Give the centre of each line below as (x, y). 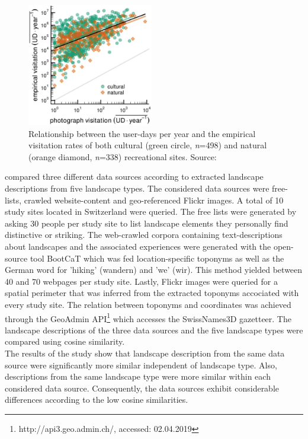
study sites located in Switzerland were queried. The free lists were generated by (151, 211)
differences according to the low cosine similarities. (97, 400)
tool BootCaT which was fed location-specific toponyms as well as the (157, 258)
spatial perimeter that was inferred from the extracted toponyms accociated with (152, 293)
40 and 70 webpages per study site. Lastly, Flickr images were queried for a (141, 281)
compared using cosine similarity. (65, 341)
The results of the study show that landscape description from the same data (145, 353)
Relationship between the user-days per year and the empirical (142, 133)
